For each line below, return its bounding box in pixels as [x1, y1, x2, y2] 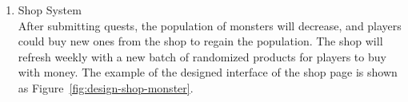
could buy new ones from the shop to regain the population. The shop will [18, 33, 383, 49]
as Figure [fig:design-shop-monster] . [18, 79, 194, 96]
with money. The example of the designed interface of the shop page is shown [18, 64, 398, 80]
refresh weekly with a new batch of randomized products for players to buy [18, 48, 386, 65]
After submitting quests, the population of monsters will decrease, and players [18, 17, 402, 33]
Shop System [18, 2, 82, 18]
